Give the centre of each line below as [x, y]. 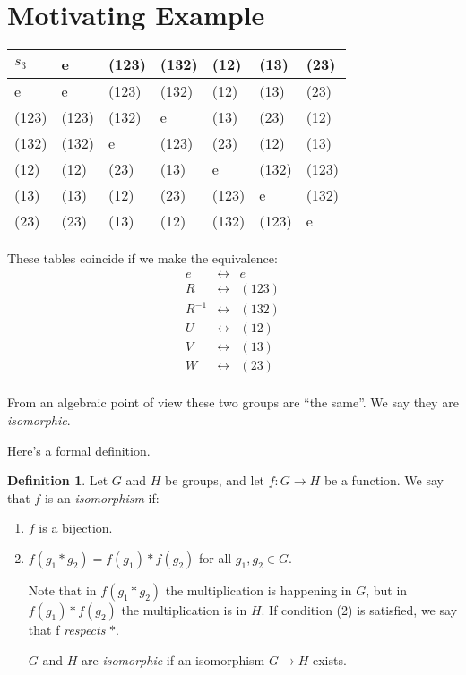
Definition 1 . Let [58, 480]
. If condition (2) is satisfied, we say [359, 610]
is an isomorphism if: [102, 497]
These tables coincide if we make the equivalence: [142, 258]
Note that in [62, 590]
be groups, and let [215, 480]
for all [215, 558]
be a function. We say [384, 480]
